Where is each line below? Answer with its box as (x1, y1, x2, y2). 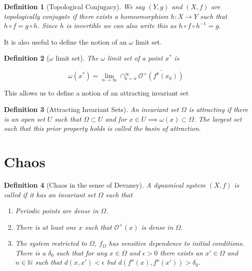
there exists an (160, 247, 203, 257)
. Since (37, 20, 58, 31)
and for (105, 113, 127, 124)
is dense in (141, 222, 173, 232)
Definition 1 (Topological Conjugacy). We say (4, 1, 145, 11)
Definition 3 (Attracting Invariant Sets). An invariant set (4, 104, 179, 114)
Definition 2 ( (4, 53, 49, 63)
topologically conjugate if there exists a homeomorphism (4, 11, 169, 21)
